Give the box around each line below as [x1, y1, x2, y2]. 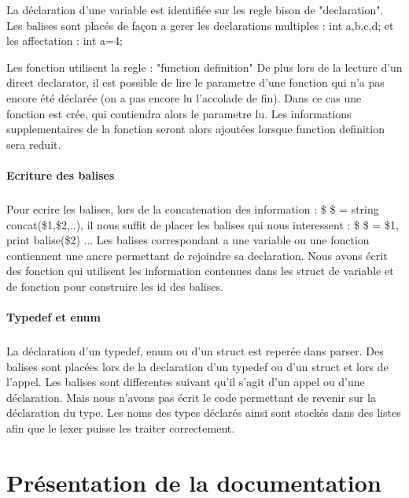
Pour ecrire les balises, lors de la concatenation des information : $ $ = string [6, 200, 379, 217]
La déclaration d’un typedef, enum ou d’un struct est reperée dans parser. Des [6, 343, 384, 359]
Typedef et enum [6, 309, 101, 325]
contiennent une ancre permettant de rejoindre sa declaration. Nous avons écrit [6, 247, 388, 263]
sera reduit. [6, 136, 61, 152]
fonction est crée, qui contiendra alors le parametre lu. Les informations [6, 105, 352, 121]
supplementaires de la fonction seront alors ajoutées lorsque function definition [6, 121, 385, 137]
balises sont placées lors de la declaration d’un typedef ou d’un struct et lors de [6, 358, 389, 374]
